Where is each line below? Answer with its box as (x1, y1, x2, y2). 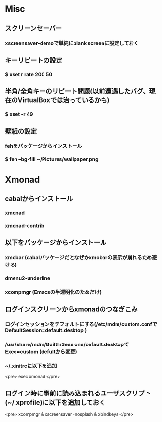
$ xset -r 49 (5, 111, 33, 118)
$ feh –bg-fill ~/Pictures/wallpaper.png (5, 156, 99, 163)
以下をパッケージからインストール (5, 238, 107, 247)
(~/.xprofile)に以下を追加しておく (5, 398, 105, 406)
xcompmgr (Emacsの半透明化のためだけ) (5, 288, 102, 295)
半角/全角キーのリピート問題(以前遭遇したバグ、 (5, 87, 149, 95)
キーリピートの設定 (5, 56, 62, 64)
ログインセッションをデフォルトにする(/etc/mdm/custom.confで (5, 321, 158, 328)
